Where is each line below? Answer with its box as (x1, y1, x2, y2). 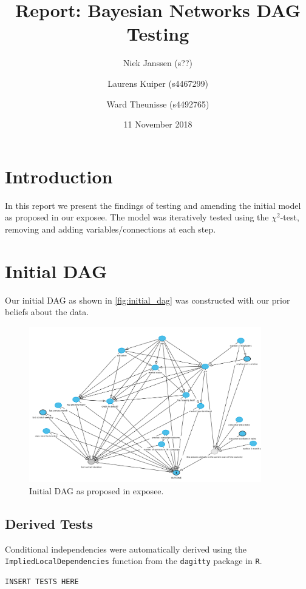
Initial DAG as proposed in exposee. (29, 485, 164, 497)
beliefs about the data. (5, 305, 89, 318)
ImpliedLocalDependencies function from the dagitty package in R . (5, 554, 262, 567)
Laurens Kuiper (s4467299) (107, 77, 208, 89)
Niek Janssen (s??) (123, 56, 192, 69)
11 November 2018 (123, 118, 192, 131)
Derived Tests (5, 514, 93, 533)
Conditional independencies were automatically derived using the (5, 542, 247, 555)
